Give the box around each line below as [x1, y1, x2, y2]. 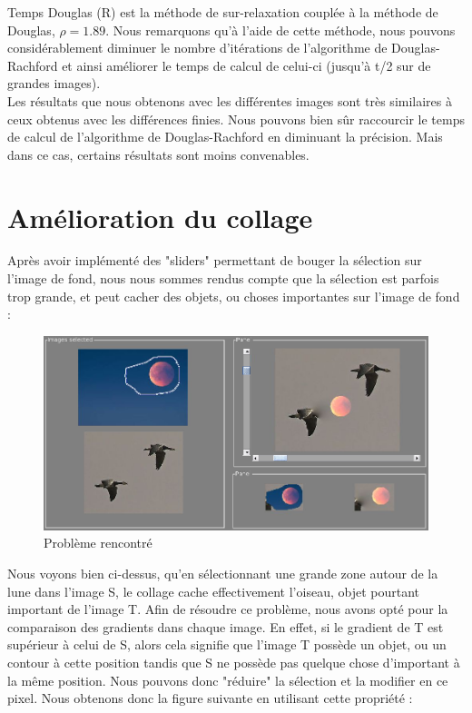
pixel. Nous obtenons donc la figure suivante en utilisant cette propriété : [7, 688, 413, 708]
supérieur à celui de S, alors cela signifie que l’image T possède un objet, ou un [7, 635, 447, 654]
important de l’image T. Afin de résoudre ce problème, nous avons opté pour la [7, 599, 448, 619]
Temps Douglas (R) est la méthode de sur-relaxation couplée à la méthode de [7, 3, 438, 21]
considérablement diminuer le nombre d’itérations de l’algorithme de [7, 38, 388, 57]
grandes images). [7, 74, 101, 93]
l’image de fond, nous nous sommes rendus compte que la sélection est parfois [7, 269, 439, 288]
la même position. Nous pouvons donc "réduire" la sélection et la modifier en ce [7, 670, 448, 689]
